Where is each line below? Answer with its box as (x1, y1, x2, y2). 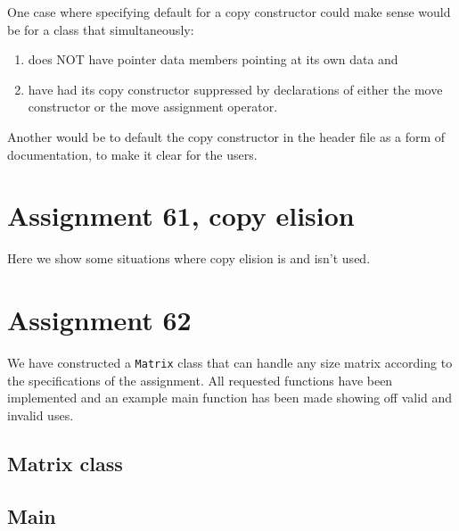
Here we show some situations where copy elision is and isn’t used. (7, 249, 371, 268)
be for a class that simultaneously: (7, 20, 194, 38)
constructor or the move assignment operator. (28, 97, 278, 116)
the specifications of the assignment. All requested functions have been (7, 370, 393, 389)
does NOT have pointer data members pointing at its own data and (28, 50, 398, 69)
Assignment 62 (7, 302, 192, 338)
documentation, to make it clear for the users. (7, 145, 258, 163)
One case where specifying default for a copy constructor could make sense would (7, 3, 451, 21)
